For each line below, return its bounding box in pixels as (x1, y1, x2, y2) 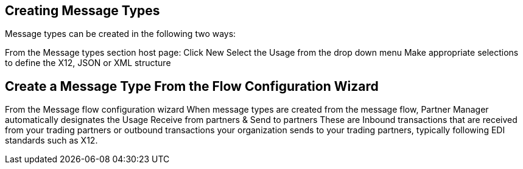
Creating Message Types (5, 3, 160, 18)
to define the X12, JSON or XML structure (5, 58, 171, 68)
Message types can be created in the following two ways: (5, 28, 236, 39)
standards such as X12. (5, 135, 98, 146)
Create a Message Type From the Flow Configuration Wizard (5, 78, 379, 94)
